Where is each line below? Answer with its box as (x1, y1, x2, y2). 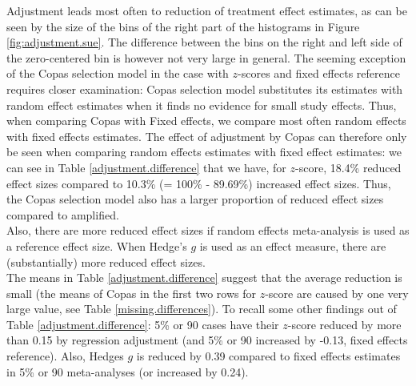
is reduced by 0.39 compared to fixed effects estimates (136, 348, 401, 364)
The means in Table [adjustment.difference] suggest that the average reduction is (6, 269, 402, 286)
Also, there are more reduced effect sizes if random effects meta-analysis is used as (6, 222, 410, 239)
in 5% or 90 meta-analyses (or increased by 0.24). (6, 363, 249, 380)
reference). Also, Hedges (6, 348, 124, 364)
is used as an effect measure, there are (199, 237, 386, 254)
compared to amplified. (6, 206, 119, 223)
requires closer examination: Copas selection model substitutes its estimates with (6, 80, 403, 97)
